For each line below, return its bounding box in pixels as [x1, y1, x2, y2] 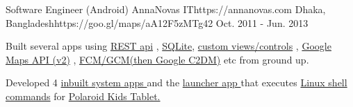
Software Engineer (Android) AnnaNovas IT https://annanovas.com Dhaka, [6, 2, 326, 16]
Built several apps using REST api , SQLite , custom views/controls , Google [6, 39, 331, 53]
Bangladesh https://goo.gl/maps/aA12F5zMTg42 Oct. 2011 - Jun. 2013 [6, 15, 309, 30]
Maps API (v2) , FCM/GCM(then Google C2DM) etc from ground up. [6, 52, 309, 66]
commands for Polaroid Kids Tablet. [6, 88, 161, 103]
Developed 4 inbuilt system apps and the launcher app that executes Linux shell [6, 75, 347, 90]
